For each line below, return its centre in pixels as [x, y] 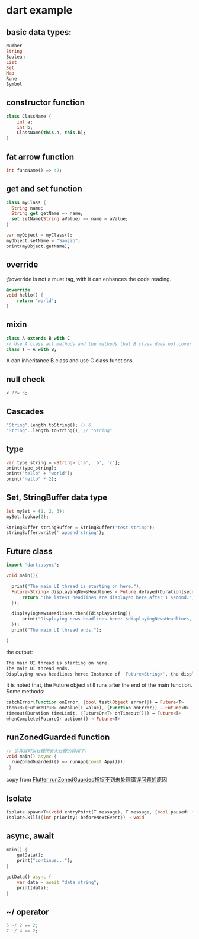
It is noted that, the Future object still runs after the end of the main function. [99, 685]
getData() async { [29, 877]
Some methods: [25, 692]
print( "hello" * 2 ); [32, 479]
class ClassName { [29, 116]
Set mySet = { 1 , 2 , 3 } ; [36, 511]
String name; [28, 208]
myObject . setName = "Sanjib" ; [44, 240]
